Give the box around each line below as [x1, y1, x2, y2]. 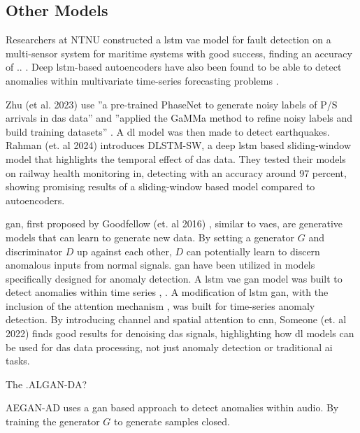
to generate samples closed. [114, 414, 230, 429]
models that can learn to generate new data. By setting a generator [6, 229, 295, 244]
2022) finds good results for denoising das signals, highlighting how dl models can [6, 326, 354, 341]
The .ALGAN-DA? [6, 376, 87, 391]
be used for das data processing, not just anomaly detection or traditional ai [6, 339, 333, 354]
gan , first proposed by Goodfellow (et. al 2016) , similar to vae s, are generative [6, 216, 343, 231]
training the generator [6, 414, 100, 429]
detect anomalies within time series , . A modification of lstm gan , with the [6, 285, 329, 299]
